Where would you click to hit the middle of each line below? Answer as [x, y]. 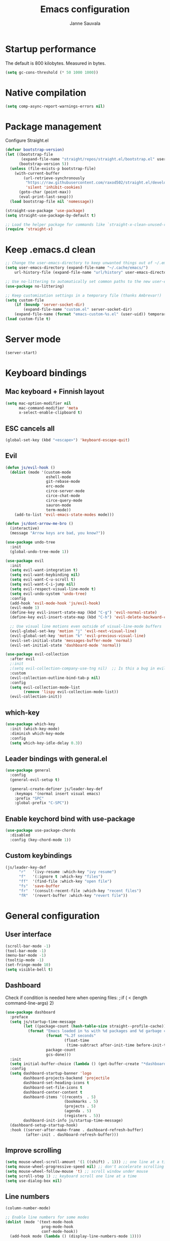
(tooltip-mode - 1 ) [25, 960]
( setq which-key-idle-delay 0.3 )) [46, 743]
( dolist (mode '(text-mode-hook [39, 1222]
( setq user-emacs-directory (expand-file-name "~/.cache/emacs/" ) [77, 268]
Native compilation [46, 93]
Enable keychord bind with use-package [70, 819]
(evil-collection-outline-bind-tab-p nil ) [55, 678]
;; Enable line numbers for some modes [47, 1217]
